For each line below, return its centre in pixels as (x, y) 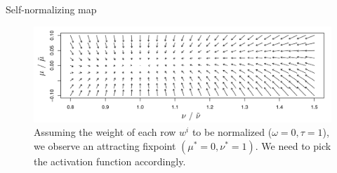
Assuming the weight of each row (105, 132)
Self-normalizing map (51, 9)
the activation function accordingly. (110, 161)
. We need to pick (293, 145)
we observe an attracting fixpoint (105, 145)
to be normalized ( (232, 132)
